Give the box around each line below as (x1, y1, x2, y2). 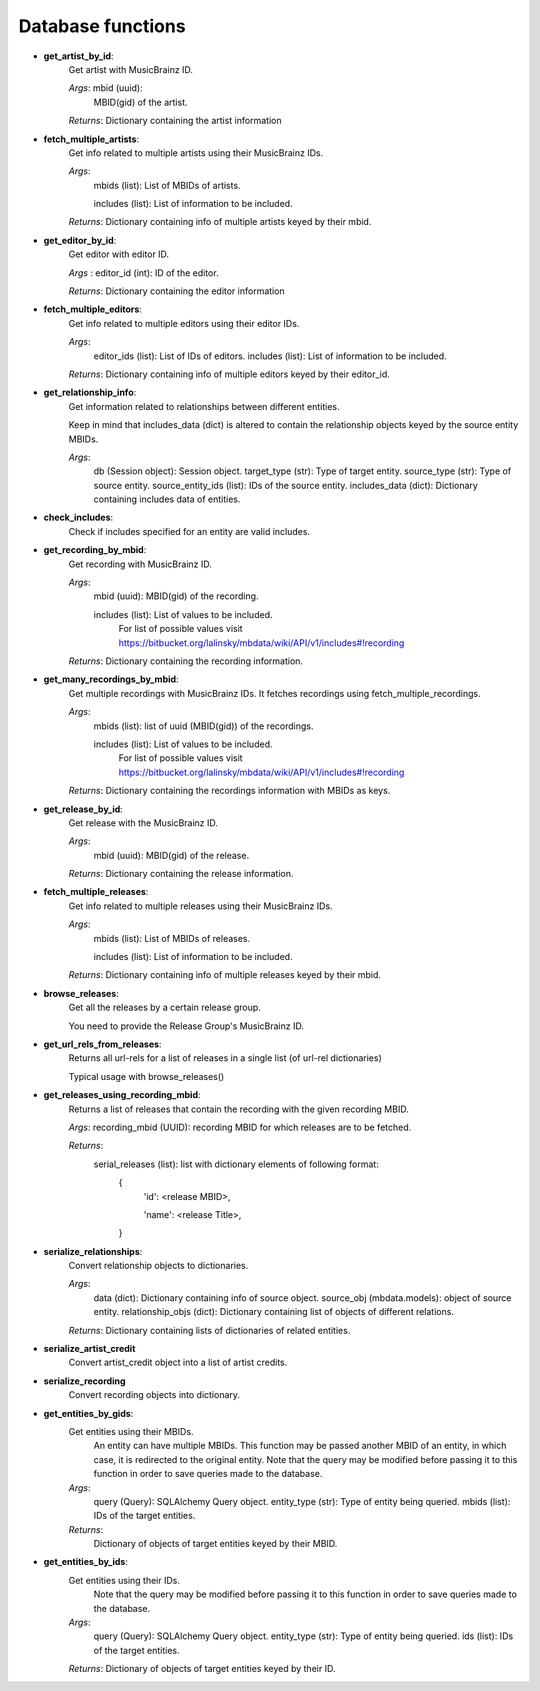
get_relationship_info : (43, 386, 137, 399)
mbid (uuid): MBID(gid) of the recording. (93, 590, 259, 602)
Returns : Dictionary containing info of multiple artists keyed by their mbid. (68, 216, 372, 228)
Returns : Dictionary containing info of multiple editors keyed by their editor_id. (68, 368, 390, 380)
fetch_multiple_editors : (43, 303, 142, 315)
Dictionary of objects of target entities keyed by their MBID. (93, 1538, 338, 1550)
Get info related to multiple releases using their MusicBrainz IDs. (68, 900, 334, 912)
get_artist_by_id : (43, 50, 114, 62)
